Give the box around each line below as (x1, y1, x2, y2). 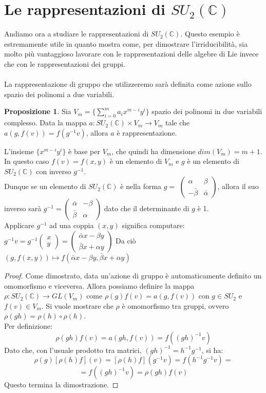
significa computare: (122, 220, 185, 231)
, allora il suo (217, 181, 259, 192)
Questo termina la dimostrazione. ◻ (4, 379, 119, 390)
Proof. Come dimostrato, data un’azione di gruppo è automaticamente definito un (4, 270, 262, 281)
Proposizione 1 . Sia (4, 106, 71, 117)
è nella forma (120, 181, 162, 192)
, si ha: (201, 344, 223, 355)
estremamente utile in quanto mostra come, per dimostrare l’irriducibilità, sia (4, 38, 248, 49)
